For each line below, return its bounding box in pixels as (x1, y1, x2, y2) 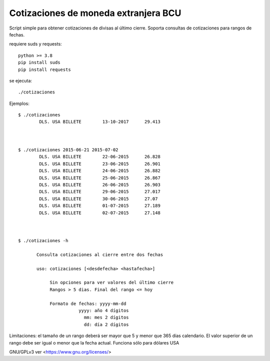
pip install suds (18, 60, 60, 65)
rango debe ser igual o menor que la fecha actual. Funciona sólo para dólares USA (9, 340, 179, 346)
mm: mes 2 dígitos (83, 315, 129, 321)
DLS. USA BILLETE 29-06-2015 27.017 (39, 189, 161, 195)
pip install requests (18, 66, 71, 72)
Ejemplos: (9, 100, 30, 106)
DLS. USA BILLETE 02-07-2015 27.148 (39, 210, 161, 216)
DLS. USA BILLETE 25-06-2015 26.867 (39, 175, 161, 181)
